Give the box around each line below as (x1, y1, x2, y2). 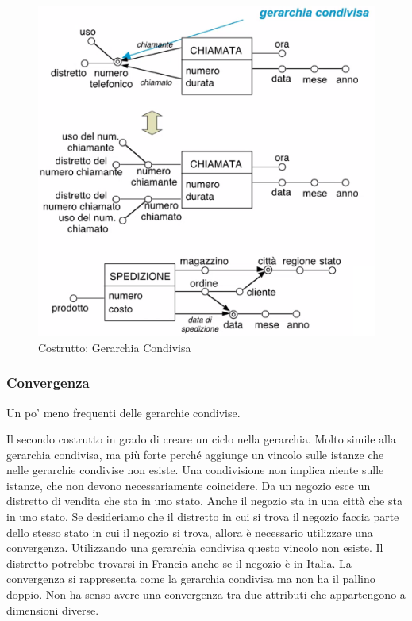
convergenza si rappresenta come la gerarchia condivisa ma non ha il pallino (6, 570, 375, 587)
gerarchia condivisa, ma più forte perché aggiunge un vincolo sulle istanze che (6, 446, 384, 462)
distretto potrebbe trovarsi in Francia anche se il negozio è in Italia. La (6, 554, 352, 571)
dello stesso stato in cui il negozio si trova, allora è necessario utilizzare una (6, 523, 373, 540)
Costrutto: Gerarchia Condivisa (38, 339, 191, 355)
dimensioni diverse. (6, 601, 99, 618)
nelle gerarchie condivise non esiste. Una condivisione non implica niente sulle (6, 462, 384, 478)
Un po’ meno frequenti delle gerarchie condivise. (6, 404, 241, 420)
